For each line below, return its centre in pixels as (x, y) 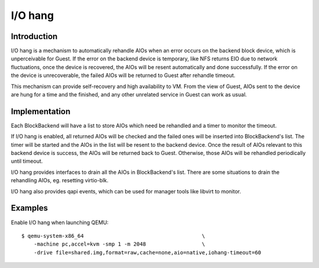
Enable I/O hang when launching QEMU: (60, 222)
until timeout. (27, 161)
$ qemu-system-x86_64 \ (113, 236)
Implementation (41, 112)
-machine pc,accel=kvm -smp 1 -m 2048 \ (119, 244)
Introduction (34, 36)
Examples (30, 208)
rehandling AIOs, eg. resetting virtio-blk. (60, 180)
